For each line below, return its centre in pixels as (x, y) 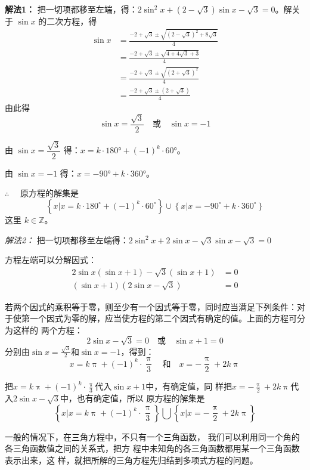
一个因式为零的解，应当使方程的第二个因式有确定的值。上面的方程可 (163, 318)
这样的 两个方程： (48, 330)
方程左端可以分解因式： (51, 260)
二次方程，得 (72, 21)
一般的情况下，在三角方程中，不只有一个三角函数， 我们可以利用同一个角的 (152, 436)
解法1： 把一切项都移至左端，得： (71, 9)
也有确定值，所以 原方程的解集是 (141, 398)
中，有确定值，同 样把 (189, 386)
